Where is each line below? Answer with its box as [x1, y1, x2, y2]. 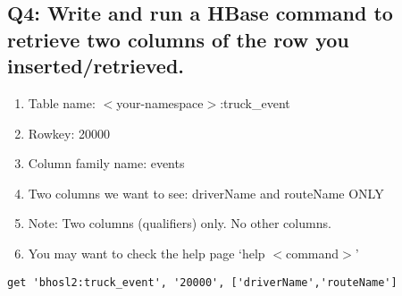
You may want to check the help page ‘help [28, 243, 265, 262]
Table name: [28, 93, 96, 112]
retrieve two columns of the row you [7, 25, 349, 53]
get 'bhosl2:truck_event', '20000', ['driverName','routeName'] [7, 275, 398, 289]
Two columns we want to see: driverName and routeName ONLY [28, 183, 384, 202]
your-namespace [116, 93, 204, 112]
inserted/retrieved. [7, 52, 185, 80]
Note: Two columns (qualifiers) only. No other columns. [28, 214, 331, 233]
